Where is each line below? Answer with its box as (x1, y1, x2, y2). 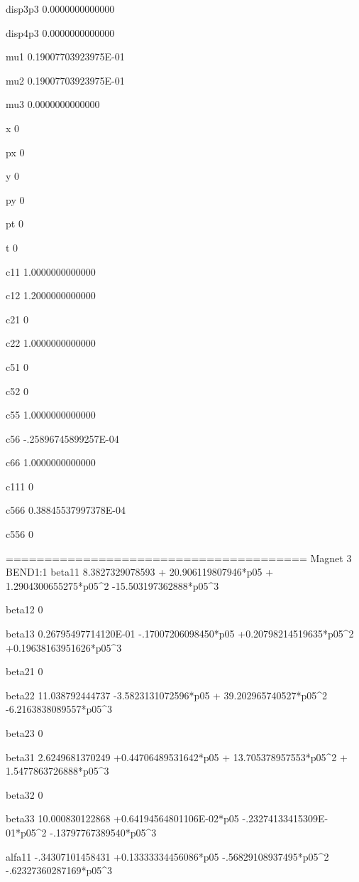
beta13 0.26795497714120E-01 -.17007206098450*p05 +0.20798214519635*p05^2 (6, 626, 354, 641)
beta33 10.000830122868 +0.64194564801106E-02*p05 (6, 811, 239, 826)
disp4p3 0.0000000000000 (6, 25, 115, 40)
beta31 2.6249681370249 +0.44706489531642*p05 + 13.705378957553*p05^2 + (6, 749, 348, 764)
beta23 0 (6, 726, 43, 740)
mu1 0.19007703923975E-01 (6, 49, 125, 64)
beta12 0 (6, 602, 43, 617)
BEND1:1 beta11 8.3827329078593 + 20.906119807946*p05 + (6, 564, 274, 579)
